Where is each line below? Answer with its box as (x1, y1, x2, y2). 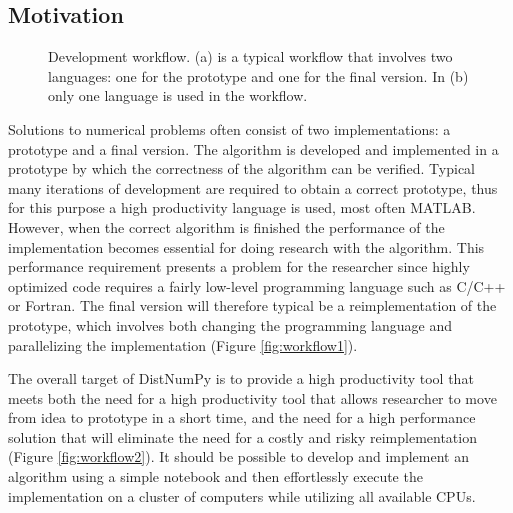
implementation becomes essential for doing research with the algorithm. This (8, 236, 485, 257)
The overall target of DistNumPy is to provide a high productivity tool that (8, 368, 474, 389)
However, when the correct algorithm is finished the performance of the (8, 216, 445, 237)
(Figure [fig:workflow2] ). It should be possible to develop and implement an (8, 446, 469, 467)
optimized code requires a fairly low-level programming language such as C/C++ (8, 275, 506, 296)
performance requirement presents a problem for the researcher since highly (8, 256, 470, 277)
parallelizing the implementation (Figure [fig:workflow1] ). (8, 334, 358, 355)
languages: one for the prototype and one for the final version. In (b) (48, 65, 469, 86)
